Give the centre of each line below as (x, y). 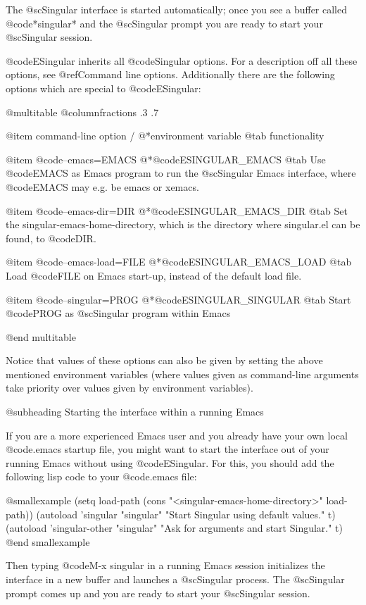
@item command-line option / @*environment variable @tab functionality (165, 136)
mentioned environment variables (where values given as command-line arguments (182, 374)
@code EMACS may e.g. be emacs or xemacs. (102, 186)
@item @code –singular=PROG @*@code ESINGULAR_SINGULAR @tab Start (178, 299)
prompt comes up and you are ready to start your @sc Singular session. (158, 593)
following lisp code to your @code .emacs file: (101, 476)
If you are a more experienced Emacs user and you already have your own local (177, 435)
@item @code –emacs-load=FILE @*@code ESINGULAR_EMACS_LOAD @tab (179, 262)
